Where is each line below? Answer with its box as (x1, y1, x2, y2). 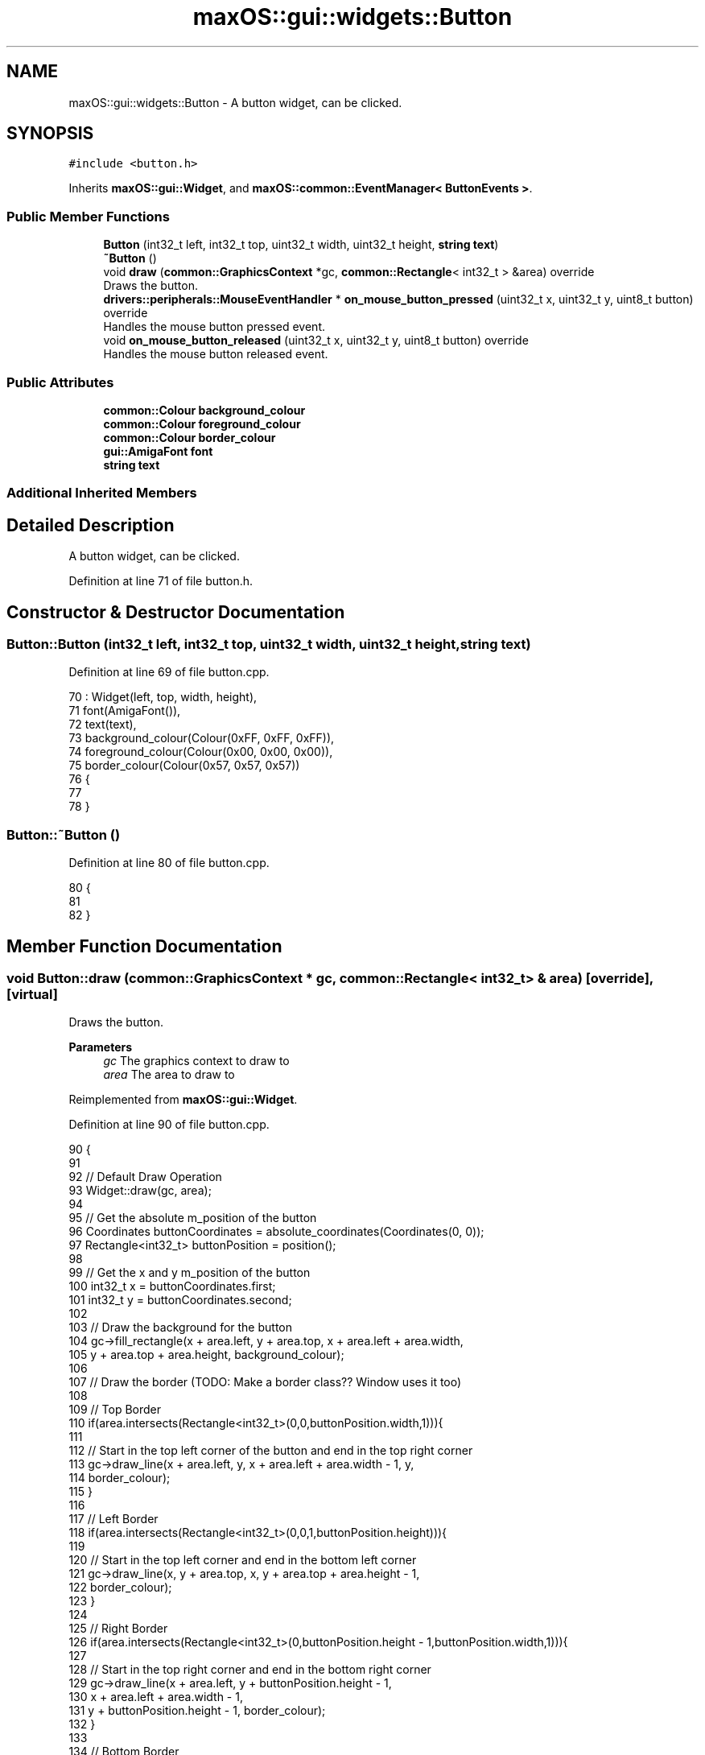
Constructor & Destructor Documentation (6, 601, 345, 622)
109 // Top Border (68, 1402, 162, 1417)
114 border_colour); (68, 1471, 171, 1485)
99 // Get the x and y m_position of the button (68, 1266, 311, 1280)
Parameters (68, 1040, 133, 1055)
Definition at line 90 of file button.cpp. (68, 1117, 270, 1132)
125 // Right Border (68, 1621, 168, 1636)
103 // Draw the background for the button (68, 1320, 293, 1335)
